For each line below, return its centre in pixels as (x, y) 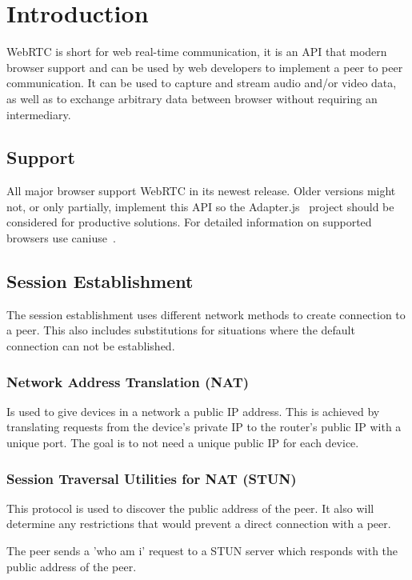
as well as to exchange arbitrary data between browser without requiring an (192, 98)
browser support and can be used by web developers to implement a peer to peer (205, 67)
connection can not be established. (91, 346)
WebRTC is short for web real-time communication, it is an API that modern (197, 52)
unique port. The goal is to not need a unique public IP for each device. (183, 443)
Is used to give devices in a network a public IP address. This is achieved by (193, 411)
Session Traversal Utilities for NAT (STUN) (152, 478)
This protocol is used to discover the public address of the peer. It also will (190, 508)
